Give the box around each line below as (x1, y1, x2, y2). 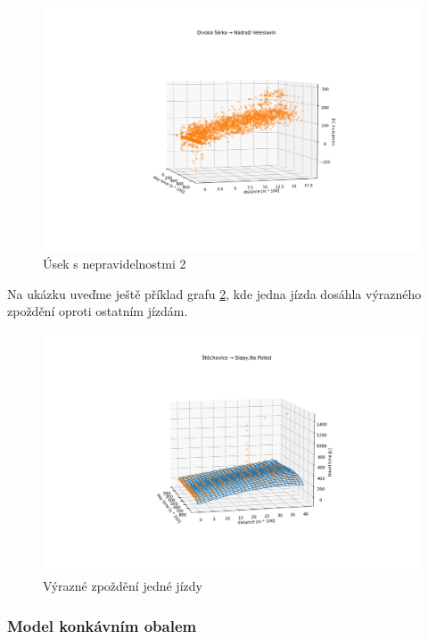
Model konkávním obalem (7, 614, 197, 636)
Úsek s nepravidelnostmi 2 (43, 254, 186, 273)
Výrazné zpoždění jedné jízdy (43, 577, 202, 595)
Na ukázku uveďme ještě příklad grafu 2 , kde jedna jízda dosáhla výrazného (7, 284, 422, 303)
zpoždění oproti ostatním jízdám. (7, 302, 188, 320)
